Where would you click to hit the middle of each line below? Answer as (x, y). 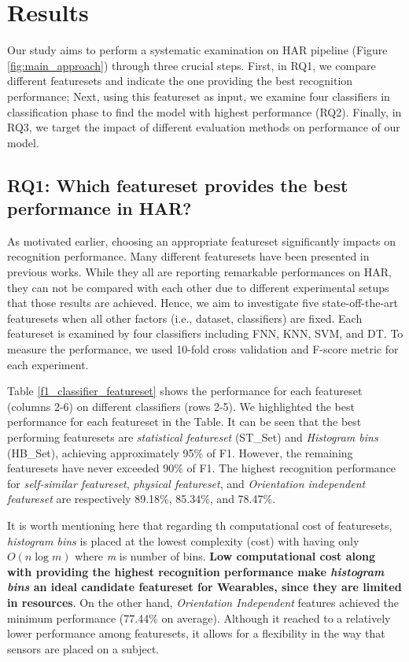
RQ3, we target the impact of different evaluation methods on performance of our (204, 127)
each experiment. (48, 364)
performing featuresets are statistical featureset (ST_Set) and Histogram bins (193, 437)
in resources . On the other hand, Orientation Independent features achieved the (203, 602)
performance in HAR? (99, 208)
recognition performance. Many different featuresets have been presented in (188, 256)
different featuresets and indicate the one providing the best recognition (180, 81)
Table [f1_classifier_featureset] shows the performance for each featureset (185, 391)
